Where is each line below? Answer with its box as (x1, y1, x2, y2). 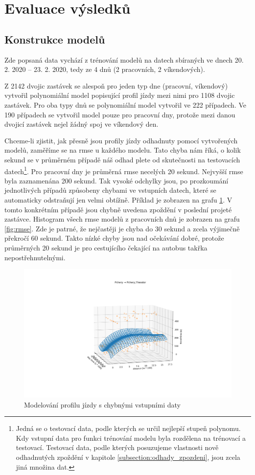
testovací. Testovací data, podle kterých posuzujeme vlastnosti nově (16, 442, 219, 452)
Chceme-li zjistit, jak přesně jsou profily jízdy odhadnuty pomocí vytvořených (4, 135, 238, 145)
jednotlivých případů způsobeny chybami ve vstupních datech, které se (4, 185, 216, 195)
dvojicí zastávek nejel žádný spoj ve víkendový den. (4, 119, 159, 129)
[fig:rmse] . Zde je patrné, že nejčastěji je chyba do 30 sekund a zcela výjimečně (4, 223, 240, 233)
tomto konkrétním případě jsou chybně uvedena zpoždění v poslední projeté (4, 204, 232, 214)
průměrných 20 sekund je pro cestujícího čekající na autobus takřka (4, 242, 208, 252)
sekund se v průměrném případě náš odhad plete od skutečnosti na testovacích (4, 154, 240, 164)
